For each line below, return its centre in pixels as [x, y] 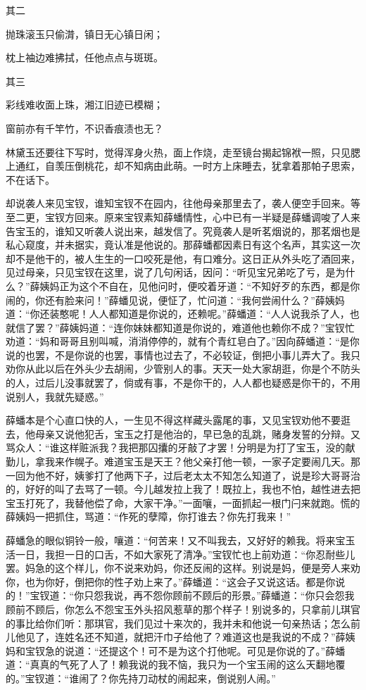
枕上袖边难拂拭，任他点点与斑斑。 [84, 57]
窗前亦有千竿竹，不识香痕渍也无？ [84, 128]
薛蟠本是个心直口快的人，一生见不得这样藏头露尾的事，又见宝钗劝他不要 [173, 420]
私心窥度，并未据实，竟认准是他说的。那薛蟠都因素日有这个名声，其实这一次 [183, 245]
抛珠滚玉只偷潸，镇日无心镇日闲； [84, 33]
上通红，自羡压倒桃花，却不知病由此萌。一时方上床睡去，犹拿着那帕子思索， [183, 166]
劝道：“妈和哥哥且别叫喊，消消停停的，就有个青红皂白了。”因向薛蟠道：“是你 [183, 341]
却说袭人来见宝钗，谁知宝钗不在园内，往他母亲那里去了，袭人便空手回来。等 [183, 203]
